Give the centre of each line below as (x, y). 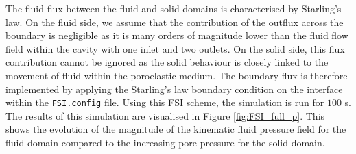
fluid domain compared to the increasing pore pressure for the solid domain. (165, 142)
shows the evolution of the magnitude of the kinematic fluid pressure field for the (176, 129)
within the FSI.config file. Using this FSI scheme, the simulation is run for (165, 102)
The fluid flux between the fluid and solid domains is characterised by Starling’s (174, 8)
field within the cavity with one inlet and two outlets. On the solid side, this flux (175, 48)
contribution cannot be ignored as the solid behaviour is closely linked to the (167, 62)
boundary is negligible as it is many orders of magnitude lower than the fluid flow (177, 35)
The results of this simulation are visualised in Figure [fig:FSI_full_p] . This (165, 115)
